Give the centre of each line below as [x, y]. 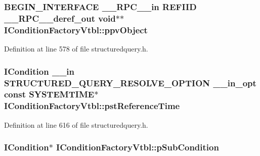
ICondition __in [39, 71]
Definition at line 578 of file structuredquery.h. [76, 49]
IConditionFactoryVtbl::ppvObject [76, 30]
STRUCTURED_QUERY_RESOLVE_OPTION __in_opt [130, 83]
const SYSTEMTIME [49, 94]
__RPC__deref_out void [60, 18]
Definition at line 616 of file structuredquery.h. [76, 124]
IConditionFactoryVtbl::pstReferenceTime [92, 106]
